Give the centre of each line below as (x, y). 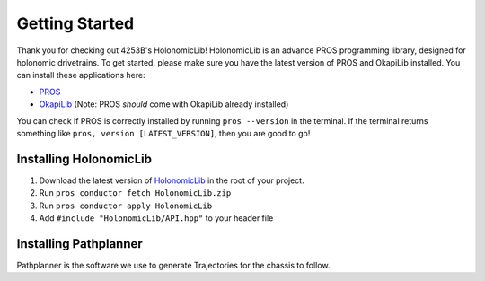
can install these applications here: (81, 75)
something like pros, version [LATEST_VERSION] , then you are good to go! (163, 133)
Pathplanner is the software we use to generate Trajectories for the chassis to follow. (173, 265)
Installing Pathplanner (79, 244)
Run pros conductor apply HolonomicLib (126, 206)
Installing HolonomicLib (84, 158)
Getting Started (75, 23)
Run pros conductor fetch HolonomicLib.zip (135, 193)
